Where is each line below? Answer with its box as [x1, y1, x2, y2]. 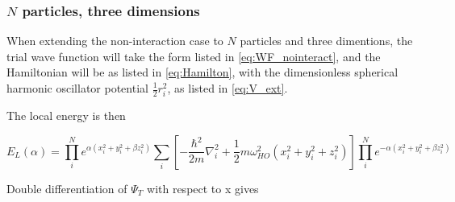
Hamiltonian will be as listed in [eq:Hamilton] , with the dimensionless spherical [6, 64, 399, 80]
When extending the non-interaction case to [6, 32, 223, 49]
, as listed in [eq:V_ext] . [167, 80, 288, 96]
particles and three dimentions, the [240, 32, 413, 49]
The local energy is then [6, 107, 126, 124]
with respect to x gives [147, 179, 259, 196]
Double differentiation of [6, 179, 127, 196]
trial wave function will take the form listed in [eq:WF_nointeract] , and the [6, 47, 381, 64]
